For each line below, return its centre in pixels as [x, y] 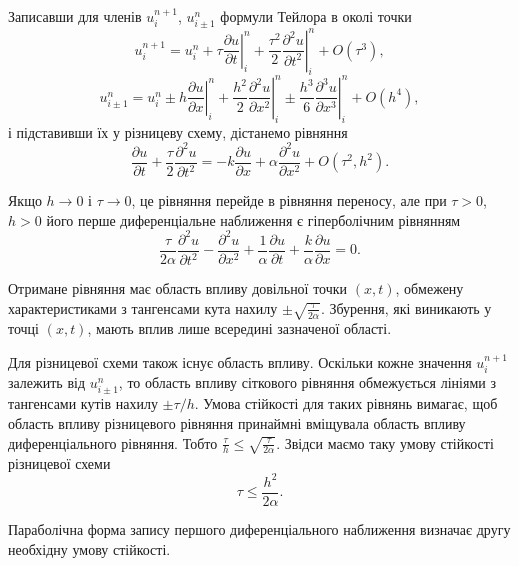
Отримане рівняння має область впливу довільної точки [178, 288]
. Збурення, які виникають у [406, 307]
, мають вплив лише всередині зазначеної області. [239, 328]
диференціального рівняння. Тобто [113, 442]
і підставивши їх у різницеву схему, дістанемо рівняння [178, 131]
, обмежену [429, 288]
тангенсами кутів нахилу [83, 403]
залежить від [47, 382]
